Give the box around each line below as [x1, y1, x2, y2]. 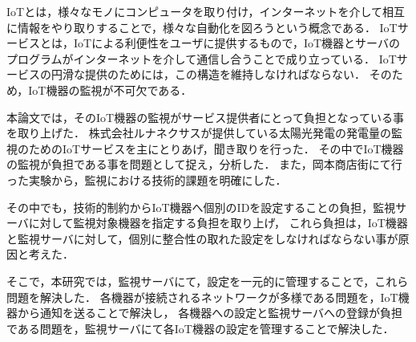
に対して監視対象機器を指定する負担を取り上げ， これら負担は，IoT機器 [28, 214, 408, 231]
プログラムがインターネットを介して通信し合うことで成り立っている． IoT [6, 50, 397, 67]
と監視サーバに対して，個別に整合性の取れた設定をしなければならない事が [6, 230, 398, 246]
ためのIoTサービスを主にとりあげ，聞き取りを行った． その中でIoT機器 [28, 140, 404, 157]
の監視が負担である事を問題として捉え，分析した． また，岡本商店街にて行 [6, 156, 402, 173]
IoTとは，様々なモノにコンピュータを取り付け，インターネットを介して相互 [6, 3, 406, 19]
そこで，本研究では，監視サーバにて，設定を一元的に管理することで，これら [6, 272, 409, 289]
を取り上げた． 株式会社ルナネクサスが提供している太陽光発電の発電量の [6, 124, 391, 141]
